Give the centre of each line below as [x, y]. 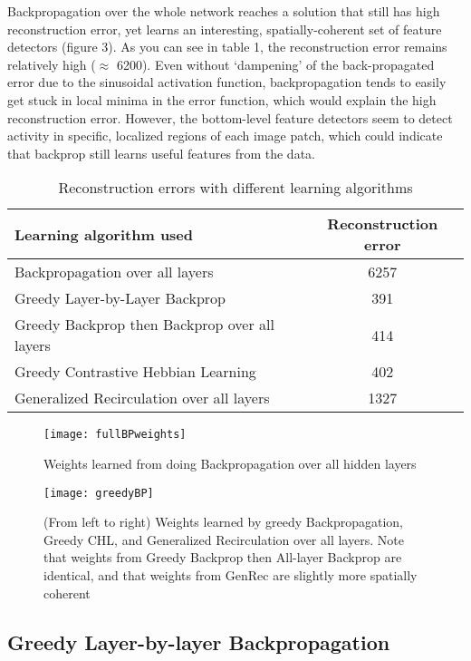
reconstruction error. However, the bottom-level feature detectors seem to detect [230, 117]
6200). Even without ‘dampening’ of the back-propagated [275, 64]
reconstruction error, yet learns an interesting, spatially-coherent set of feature [225, 29]
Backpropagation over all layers [114, 272]
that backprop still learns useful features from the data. [161, 153]
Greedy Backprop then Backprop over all [144, 325]
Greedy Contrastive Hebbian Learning [135, 372]
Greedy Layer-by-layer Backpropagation [199, 642]
